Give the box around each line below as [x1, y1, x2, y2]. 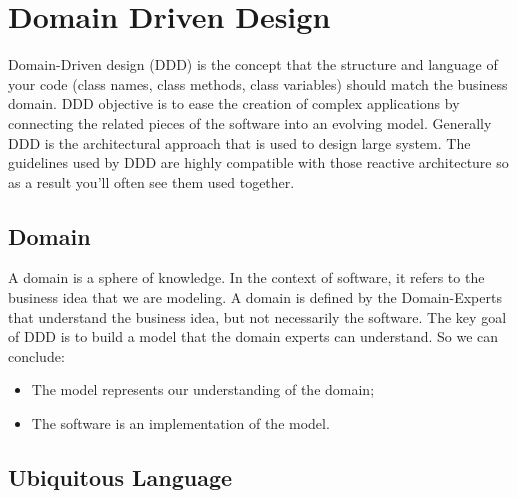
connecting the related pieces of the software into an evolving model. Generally [8, 112, 492, 133]
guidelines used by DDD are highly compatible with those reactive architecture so [8, 152, 509, 173]
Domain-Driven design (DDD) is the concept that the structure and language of [8, 54, 498, 75]
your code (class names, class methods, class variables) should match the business [8, 73, 508, 94]
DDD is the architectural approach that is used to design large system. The [8, 132, 471, 153]
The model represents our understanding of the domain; [31, 379, 375, 400]
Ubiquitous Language [8, 462, 233, 493]
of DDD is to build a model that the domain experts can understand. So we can [8, 326, 499, 347]
